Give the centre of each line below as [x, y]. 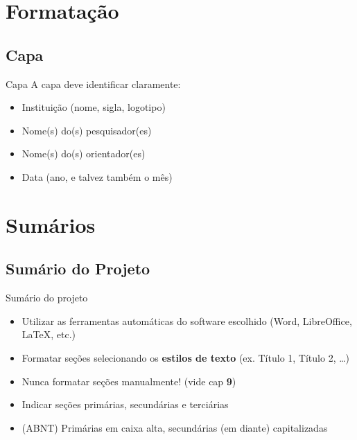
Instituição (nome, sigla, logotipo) [94, 107]
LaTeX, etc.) [49, 334]
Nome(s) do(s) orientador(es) [84, 153]
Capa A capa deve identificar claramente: [93, 83]
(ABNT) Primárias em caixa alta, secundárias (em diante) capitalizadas [175, 427]
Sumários [51, 224]
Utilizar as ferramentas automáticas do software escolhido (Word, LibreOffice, [187, 320]
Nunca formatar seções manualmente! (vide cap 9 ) [129, 381]
